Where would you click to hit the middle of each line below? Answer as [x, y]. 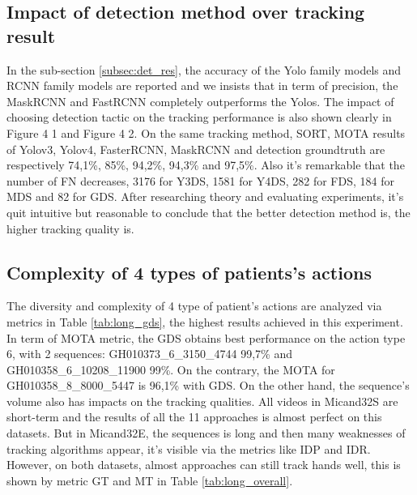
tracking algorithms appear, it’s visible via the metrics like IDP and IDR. [189, 448]
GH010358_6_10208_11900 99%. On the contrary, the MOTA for [171, 369]
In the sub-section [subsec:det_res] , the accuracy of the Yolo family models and [204, 69]
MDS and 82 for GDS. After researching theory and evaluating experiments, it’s [205, 196]
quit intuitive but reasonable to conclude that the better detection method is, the [208, 212]
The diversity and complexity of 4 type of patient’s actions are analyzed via [194, 306]
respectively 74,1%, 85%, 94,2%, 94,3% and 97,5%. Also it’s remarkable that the [206, 165]
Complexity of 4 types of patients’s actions [189, 272]
